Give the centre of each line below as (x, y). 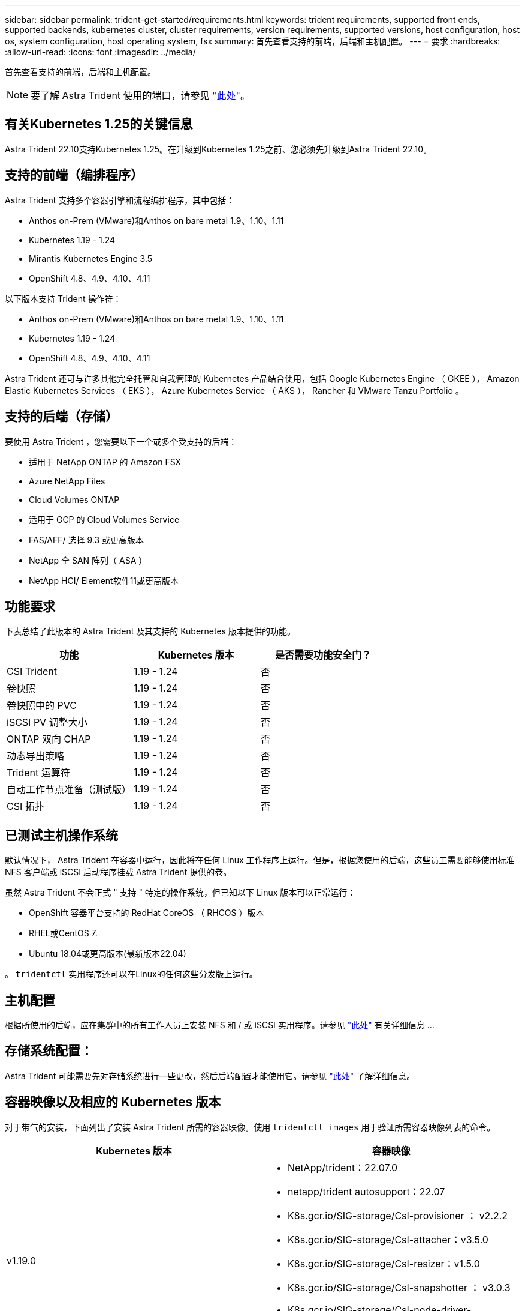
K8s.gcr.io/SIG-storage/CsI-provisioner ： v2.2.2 (398, 1215)
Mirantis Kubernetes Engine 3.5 (91, 258)
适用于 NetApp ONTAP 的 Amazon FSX (105, 462)
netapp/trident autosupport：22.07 (366, 1191)
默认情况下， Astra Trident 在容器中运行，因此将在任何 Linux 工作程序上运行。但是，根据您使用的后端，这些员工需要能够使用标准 (260, 860)
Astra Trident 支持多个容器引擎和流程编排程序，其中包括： (120, 200)
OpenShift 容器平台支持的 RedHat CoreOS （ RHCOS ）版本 (147, 913)
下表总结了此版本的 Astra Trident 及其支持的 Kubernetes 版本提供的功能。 (150, 631)
